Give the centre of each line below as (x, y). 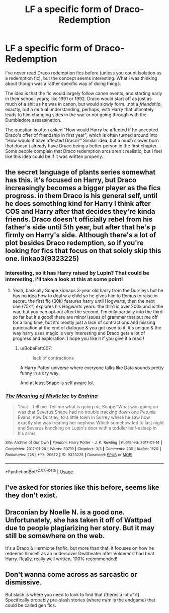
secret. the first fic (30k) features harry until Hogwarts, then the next (83, 301)
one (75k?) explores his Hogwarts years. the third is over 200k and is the (88, 306)
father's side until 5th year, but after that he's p (80, 227)
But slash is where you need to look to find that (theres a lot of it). (73, 594)
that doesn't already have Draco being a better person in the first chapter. (81, 146)
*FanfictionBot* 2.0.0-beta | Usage (39, 471)
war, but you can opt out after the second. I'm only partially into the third (87, 312)
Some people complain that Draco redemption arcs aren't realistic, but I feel (84, 151)
